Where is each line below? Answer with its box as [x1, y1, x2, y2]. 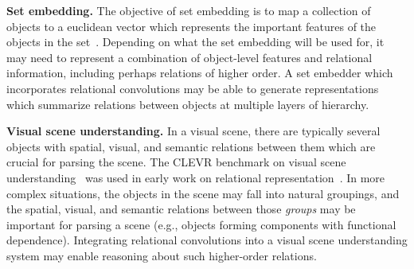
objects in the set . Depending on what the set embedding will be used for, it [6, 33, 385, 50]
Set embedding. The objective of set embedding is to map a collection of [6, 2, 371, 18]
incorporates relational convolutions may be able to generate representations [6, 80, 379, 96]
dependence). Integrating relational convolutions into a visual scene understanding [6, 232, 408, 248]
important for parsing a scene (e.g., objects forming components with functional [6, 216, 396, 232]
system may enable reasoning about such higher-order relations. [6, 247, 317, 263]
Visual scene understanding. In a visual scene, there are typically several [6, 123, 381, 139]
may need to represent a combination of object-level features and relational [6, 49, 373, 65]
